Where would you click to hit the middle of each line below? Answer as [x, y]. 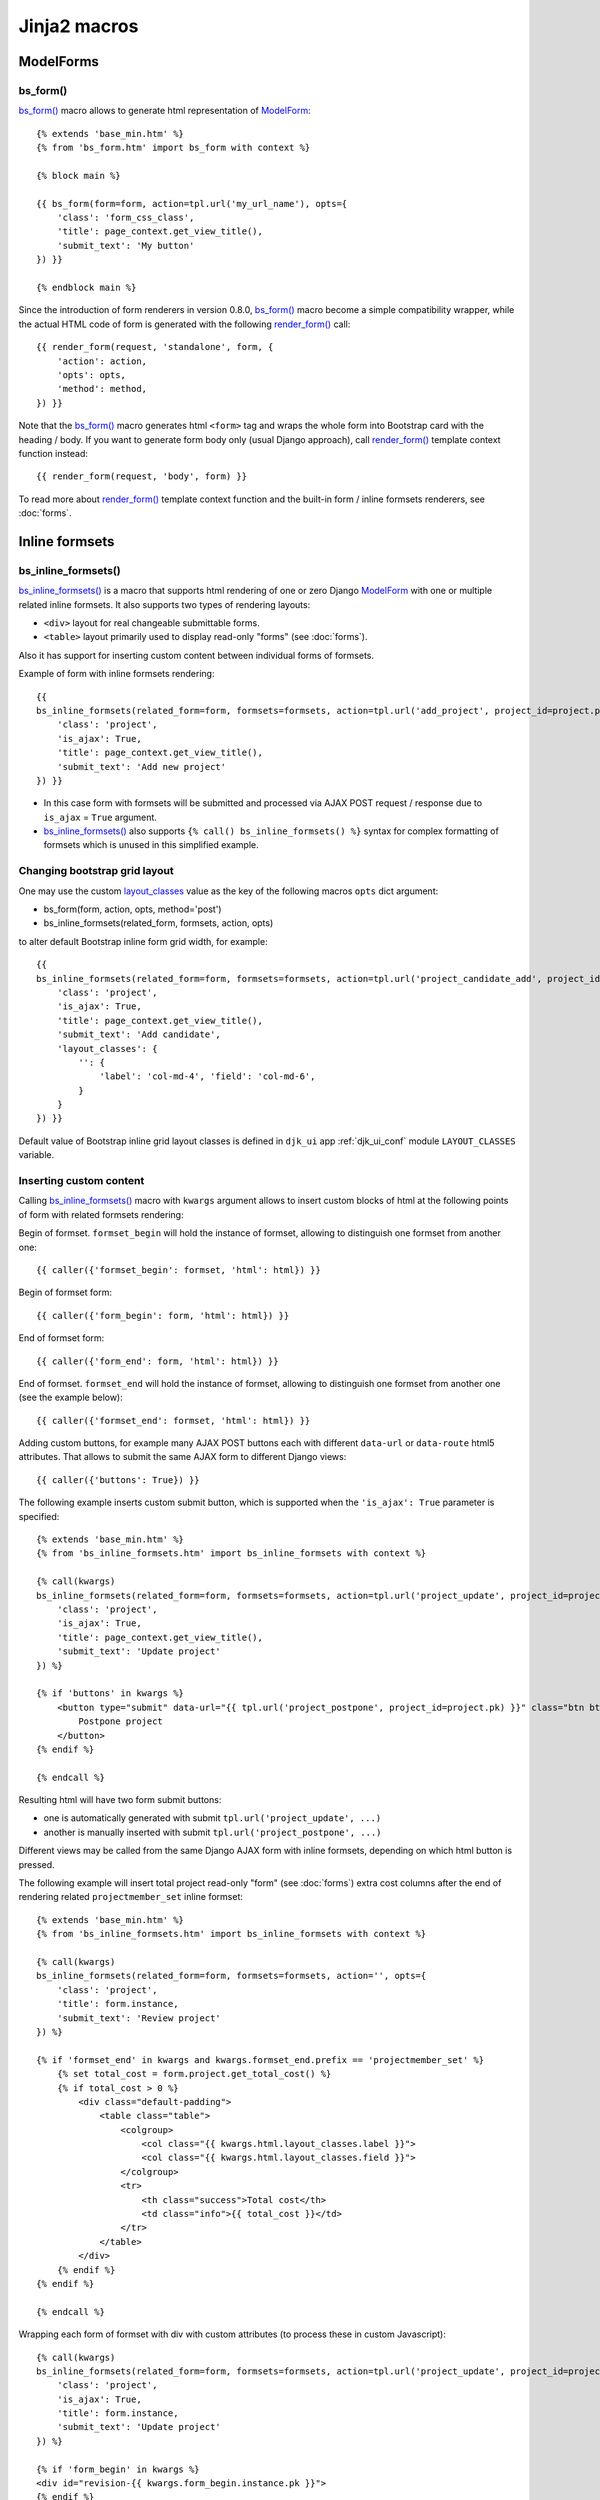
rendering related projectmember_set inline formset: [131, 1897]
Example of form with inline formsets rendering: [116, 674]
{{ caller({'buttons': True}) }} [118, 1479]
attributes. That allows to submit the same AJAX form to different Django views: [182, 1457]
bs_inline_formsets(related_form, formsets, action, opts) [158, 923]
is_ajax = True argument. [100, 817]
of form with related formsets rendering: [101, 1214]
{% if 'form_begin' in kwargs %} [118, 2469]
